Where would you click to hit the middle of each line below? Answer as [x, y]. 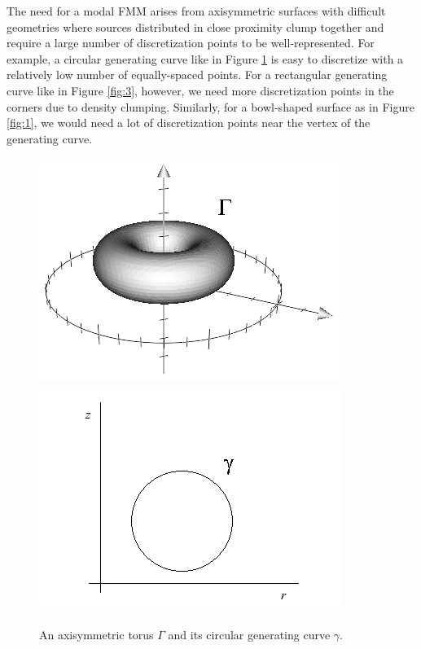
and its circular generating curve [249, 634]
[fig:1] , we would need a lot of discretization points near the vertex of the [189, 123]
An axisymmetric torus [96, 634]
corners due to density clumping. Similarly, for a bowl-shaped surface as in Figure [210, 106]
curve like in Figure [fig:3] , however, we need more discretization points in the [200, 90]
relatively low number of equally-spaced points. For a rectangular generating [197, 75]
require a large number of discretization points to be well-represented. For [191, 43]
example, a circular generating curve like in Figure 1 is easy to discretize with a [205, 58]
